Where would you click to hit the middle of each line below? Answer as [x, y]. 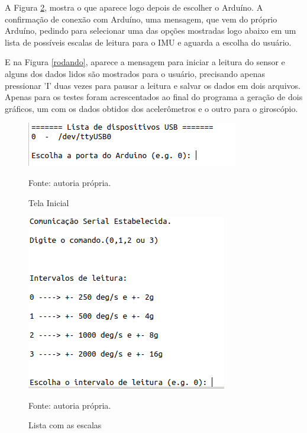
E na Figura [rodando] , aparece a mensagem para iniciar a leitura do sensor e [145, 62]
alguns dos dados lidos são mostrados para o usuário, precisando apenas [135, 73]
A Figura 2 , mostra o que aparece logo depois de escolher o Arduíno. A [134, 7]
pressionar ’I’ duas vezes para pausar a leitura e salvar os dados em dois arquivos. [153, 85]
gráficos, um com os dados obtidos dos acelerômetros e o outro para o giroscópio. [151, 108]
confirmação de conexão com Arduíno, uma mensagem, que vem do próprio [141, 19]
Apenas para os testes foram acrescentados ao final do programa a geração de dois [154, 97]
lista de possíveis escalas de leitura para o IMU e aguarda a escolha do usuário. [148, 42]
